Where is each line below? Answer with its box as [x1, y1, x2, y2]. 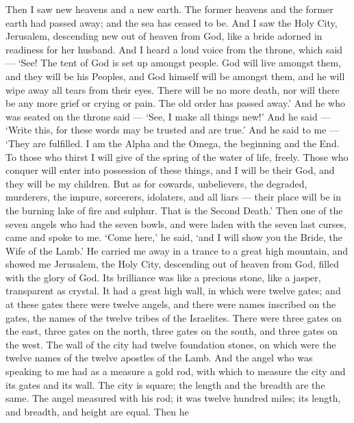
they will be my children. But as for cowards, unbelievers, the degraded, [5, 176, 307, 190]
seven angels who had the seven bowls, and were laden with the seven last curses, [5, 216, 347, 231]
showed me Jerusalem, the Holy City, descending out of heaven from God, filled [5, 257, 340, 271]
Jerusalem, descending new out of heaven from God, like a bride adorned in [5, 29, 323, 43]
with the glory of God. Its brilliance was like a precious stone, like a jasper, [5, 270, 321, 284]
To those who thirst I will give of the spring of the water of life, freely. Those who [5, 149, 349, 164]
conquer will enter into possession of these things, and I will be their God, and [5, 163, 335, 177]
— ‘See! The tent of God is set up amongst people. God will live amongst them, [5, 55, 342, 70]
